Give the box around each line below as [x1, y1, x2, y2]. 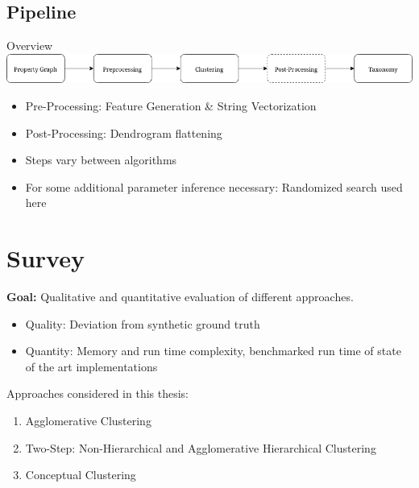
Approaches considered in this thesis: [6, 385, 189, 402]
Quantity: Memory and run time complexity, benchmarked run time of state [25, 342, 401, 359]
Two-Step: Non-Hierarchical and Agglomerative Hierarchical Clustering [25, 439, 376, 456]
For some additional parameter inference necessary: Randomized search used [25, 178, 403, 195]
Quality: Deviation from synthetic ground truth [25, 315, 260, 332]
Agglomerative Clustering [25, 412, 151, 428]
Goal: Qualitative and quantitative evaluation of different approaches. [6, 288, 354, 305]
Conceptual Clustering [25, 466, 136, 483]
